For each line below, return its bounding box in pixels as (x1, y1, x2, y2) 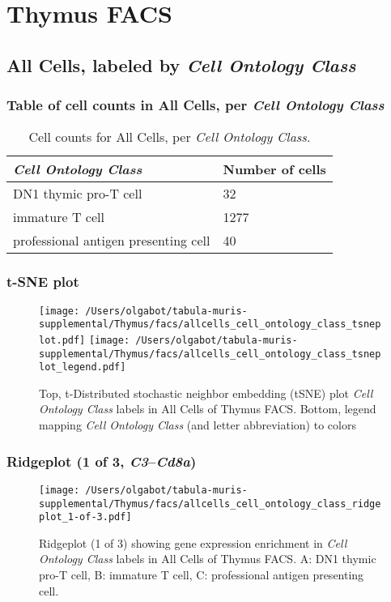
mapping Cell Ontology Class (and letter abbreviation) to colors (39, 416, 356, 433)
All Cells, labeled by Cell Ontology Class (6, 52, 356, 77)
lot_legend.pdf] (39, 361, 126, 374)
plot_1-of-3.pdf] (39, 511, 132, 523)
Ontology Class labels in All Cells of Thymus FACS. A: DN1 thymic (39, 550, 376, 567)
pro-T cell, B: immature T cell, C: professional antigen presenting (39, 566, 364, 583)
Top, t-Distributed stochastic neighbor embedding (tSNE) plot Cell (39, 384, 373, 401)
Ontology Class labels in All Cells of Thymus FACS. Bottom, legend (39, 400, 376, 417)
